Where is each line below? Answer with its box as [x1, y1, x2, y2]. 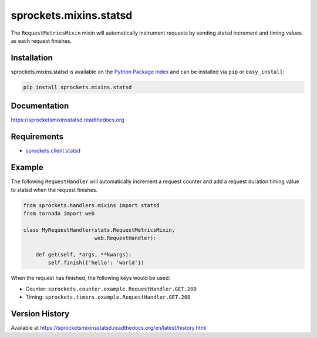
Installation [11, 53, 53, 63]
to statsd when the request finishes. [11, 186, 98, 193]
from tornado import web [23, 210, 95, 217]
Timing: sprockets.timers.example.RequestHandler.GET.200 [25, 293, 191, 300]
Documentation [11, 101, 69, 111]
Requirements [11, 132, 64, 142]
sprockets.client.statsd [25, 147, 80, 154]
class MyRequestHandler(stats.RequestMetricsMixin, [23, 227, 176, 233]
